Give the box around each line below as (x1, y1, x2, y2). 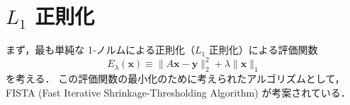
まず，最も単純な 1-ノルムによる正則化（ (6, 42, 195, 57)
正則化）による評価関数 (208, 42, 318, 57)
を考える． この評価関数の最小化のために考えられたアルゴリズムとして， (6, 71, 345, 86)
